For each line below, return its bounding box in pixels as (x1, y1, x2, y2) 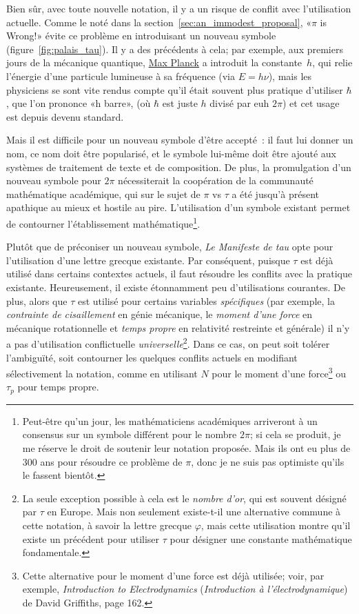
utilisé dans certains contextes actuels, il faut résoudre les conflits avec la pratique (6, 266, 353, 281)
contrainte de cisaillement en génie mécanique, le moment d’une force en (6, 307, 313, 321)
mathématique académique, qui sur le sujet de (6, 186, 201, 201)
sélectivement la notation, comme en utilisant (6, 366, 198, 380)
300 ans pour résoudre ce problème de (22, 454, 183, 468)
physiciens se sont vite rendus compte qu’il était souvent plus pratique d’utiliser (6, 82, 343, 97)
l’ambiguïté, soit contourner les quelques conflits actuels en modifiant (6, 350, 298, 364)
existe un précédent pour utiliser (22, 531, 160, 546)
